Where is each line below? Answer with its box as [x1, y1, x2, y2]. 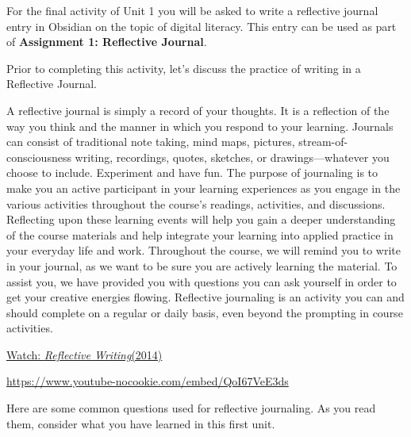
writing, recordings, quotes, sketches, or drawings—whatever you [75, 148, 390, 165]
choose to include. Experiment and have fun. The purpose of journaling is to [6, 164, 378, 181]
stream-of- [298, 133, 348, 150]
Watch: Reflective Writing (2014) [6, 346, 163, 362]
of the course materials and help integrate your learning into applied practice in [6, 226, 394, 243]
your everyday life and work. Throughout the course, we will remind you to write [6, 242, 401, 259]
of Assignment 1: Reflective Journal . [6, 33, 207, 50]
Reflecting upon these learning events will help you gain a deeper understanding [6, 211, 396, 228]
